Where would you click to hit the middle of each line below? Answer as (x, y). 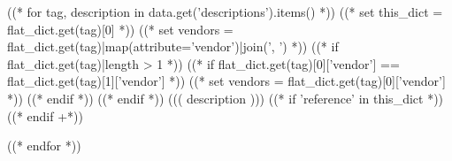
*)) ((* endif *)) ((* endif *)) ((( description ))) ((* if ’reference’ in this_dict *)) (226, 98)
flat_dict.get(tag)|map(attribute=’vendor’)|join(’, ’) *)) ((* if (173, 46)
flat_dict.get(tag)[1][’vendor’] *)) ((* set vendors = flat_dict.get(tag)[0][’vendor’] (226, 81)
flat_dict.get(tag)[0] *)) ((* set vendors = (120, 29)
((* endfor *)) (44, 146)
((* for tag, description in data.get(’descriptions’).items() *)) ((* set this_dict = (225, 11)
